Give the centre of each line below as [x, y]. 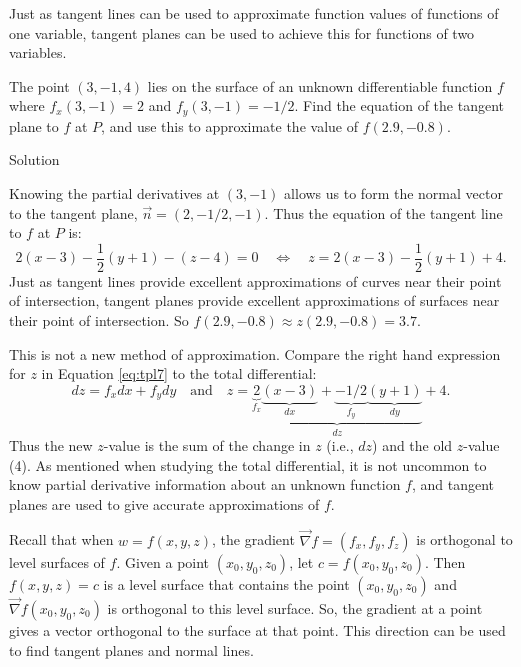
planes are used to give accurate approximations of [164, 503]
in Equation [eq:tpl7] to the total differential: [179, 373]
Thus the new [51, 445]
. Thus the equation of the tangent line [383, 212]
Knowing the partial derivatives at [114, 193]
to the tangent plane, [73, 212]
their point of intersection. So [99, 320]
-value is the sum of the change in [207, 445]
